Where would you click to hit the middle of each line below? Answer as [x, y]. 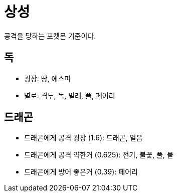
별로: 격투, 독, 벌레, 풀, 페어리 [70, 95]
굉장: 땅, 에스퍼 [48, 78]
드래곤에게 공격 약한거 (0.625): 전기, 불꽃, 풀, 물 [99, 155]
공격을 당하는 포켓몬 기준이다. [50, 36]
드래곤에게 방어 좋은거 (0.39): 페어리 [81, 172]
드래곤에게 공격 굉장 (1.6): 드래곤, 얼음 [83, 138]
